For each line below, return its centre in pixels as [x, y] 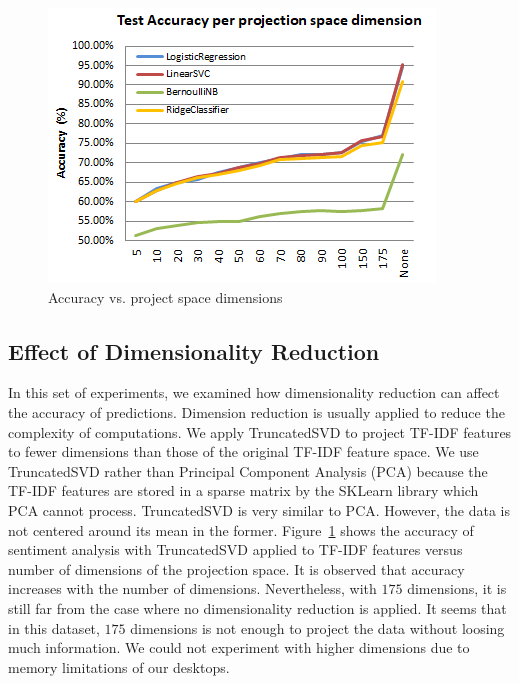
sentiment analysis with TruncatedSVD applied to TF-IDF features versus [235, 549]
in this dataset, [54, 627]
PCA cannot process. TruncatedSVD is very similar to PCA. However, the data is [259, 509]
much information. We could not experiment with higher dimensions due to [239, 647]
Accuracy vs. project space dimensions [165, 296]
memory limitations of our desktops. [119, 666]
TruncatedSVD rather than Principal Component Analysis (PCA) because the [248, 470]
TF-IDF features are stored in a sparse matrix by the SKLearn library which [243, 490]
